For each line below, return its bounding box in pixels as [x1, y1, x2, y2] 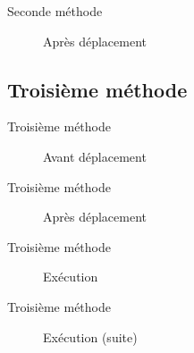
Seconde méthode [7, 2, 103, 20]
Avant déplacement [43, 147, 147, 165]
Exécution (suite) [43, 327, 138, 346]
